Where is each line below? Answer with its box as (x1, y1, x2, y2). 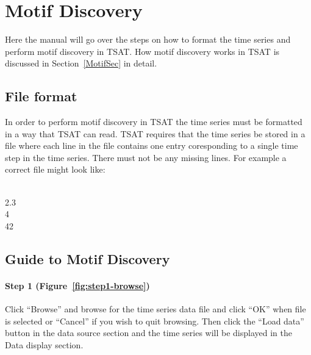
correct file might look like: (5, 163, 105, 176)
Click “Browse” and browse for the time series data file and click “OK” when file (5, 303, 306, 315)
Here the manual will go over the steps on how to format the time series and (5, 33, 291, 46)
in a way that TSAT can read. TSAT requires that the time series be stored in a (5, 127, 306, 140)
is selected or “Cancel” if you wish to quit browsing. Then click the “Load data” (5, 314, 304, 327)
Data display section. (5, 338, 84, 351)
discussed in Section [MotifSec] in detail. (5, 57, 157, 70)
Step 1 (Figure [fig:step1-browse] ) (5, 279, 150, 292)
